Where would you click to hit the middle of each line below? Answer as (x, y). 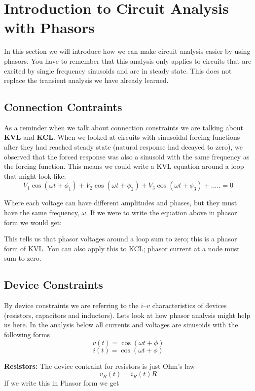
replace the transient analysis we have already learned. (86, 80)
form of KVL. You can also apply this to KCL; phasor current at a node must (122, 248)
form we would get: (33, 222)
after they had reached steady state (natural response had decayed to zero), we (123, 147)
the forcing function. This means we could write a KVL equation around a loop (124, 166)
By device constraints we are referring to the (71, 305)
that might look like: (35, 176)
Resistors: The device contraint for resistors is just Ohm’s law (100, 366)
